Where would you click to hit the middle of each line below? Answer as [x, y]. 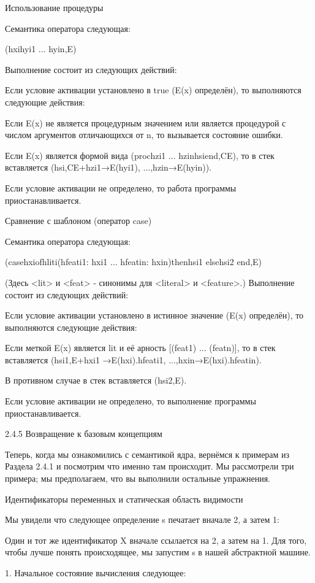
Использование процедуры [54, 7]
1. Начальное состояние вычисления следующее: [96, 573]
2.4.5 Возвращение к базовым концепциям [84, 434]
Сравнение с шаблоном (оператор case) [78, 221]
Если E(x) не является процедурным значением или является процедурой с [146, 122]
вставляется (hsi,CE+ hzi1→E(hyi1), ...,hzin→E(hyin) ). [108, 167]
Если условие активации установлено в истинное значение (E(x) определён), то [154, 315]
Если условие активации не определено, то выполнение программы [131, 401]
